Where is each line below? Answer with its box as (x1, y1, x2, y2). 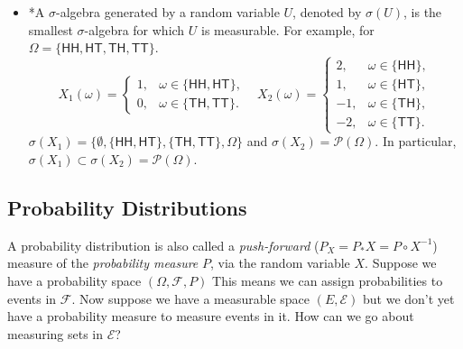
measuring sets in (7, 324, 104, 343)
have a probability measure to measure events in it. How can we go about (7, 307, 414, 326)
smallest (28, 20, 73, 39)
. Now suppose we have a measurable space (71, 289, 310, 308)
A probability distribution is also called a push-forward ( (7, 235, 319, 254)
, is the (403, 3, 442, 21)
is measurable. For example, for (201, 20, 375, 39)
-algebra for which (84, 20, 185, 39)
